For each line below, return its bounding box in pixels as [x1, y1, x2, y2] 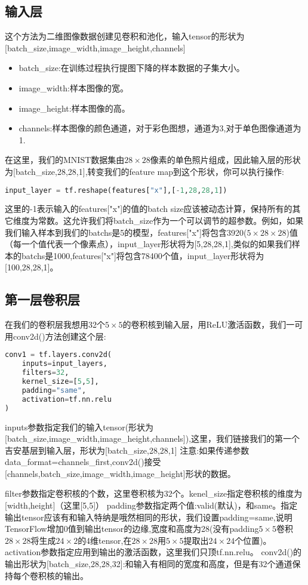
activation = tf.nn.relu [21, 395, 112, 404]
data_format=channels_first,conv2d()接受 [5, 455, 161, 468]
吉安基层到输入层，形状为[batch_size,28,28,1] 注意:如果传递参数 [5, 444, 250, 456]
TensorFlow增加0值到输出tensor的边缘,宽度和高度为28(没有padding [5, 522, 259, 535]
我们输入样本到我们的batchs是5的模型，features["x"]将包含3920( [5, 226, 247, 238]
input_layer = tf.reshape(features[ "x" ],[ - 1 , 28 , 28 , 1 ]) [5, 186, 227, 195]
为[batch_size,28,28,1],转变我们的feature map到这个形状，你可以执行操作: [5, 165, 284, 177]
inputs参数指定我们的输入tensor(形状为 [5, 420, 154, 433]
